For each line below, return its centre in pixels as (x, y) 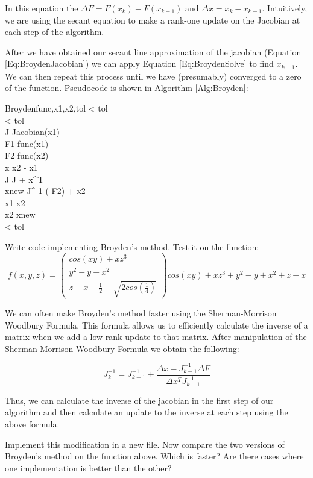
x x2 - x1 (21, 167)
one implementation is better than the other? (88, 467)
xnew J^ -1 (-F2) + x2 (45, 191)
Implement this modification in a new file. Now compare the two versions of (145, 444)
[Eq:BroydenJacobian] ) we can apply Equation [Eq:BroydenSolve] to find (139, 64)
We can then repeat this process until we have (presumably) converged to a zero (153, 76)
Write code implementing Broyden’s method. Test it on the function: (132, 246)
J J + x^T (24, 179)
